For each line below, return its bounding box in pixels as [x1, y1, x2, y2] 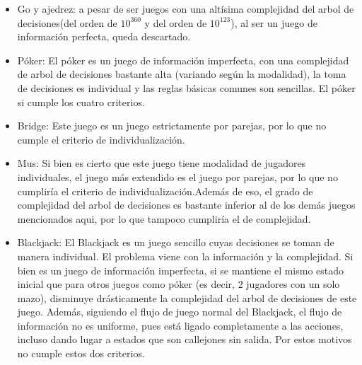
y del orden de [144, 15, 207, 30]
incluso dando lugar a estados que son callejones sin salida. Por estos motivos [17, 332, 352, 347]
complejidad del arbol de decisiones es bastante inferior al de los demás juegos [17, 197, 356, 212]
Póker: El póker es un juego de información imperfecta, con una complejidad [17, 52, 349, 67]
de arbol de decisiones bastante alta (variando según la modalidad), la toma [17, 66, 346, 81]
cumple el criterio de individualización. [17, 132, 185, 146]
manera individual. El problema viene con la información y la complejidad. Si [17, 248, 354, 263]
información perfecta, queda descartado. [17, 29, 191, 44]
